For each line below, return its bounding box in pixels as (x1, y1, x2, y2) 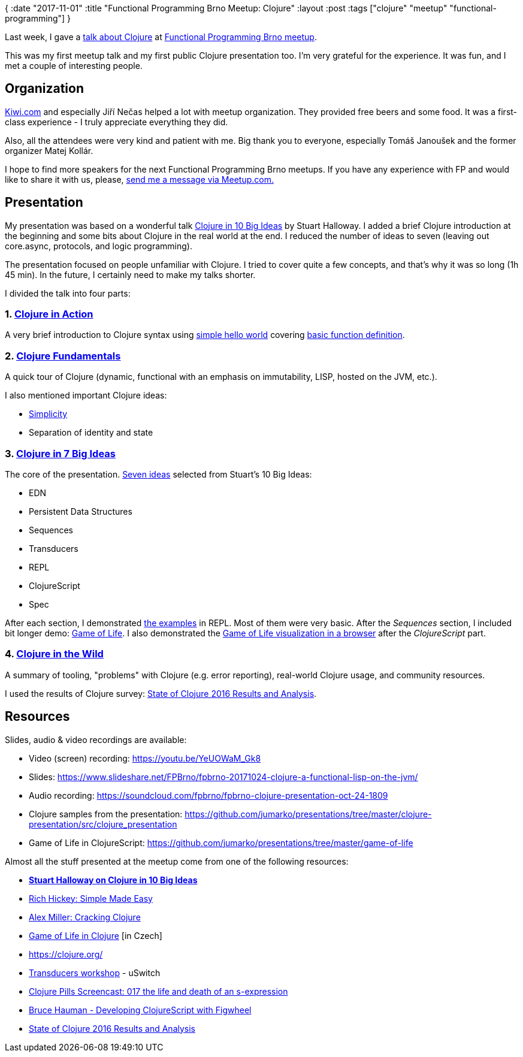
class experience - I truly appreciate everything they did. (5, 116, 228, 127)
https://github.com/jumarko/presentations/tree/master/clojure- (185, 808, 432, 819)
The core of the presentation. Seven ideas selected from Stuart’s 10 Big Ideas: (5, 469, 312, 479)
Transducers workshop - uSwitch (29, 967, 161, 978)
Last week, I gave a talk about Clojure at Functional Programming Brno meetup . (5, 32, 317, 42)
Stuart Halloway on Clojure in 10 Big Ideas (29, 874, 198, 885)
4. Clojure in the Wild (5, 648, 104, 660)
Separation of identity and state (29, 427, 153, 438)
